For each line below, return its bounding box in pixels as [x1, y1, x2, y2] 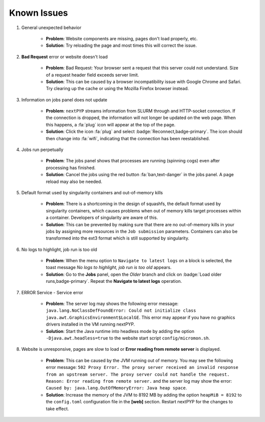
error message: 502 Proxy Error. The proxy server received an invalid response [46, 364, 238, 370]
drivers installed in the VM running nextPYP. [46, 321, 135, 327]
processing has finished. [46, 165, 96, 171]
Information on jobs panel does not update [21, 96, 107, 103]
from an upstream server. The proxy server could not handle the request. [46, 371, 230, 377]
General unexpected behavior [21, 25, 81, 30]
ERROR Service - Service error [21, 289, 83, 295]
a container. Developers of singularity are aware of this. [46, 214, 158, 221]
